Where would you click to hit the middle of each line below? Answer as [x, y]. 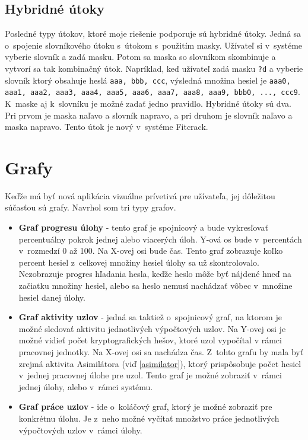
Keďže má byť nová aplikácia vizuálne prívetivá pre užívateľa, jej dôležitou [140, 195]
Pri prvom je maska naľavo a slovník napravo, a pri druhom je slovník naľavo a [149, 115]
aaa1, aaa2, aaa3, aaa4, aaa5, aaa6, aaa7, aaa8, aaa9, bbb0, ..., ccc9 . [153, 92]
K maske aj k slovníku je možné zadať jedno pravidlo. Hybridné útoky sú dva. [148, 103]
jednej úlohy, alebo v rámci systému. [86, 386]
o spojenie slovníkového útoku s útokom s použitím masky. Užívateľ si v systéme [154, 45]
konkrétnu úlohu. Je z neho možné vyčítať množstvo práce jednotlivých [149, 418]
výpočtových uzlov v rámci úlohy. [80, 430]
